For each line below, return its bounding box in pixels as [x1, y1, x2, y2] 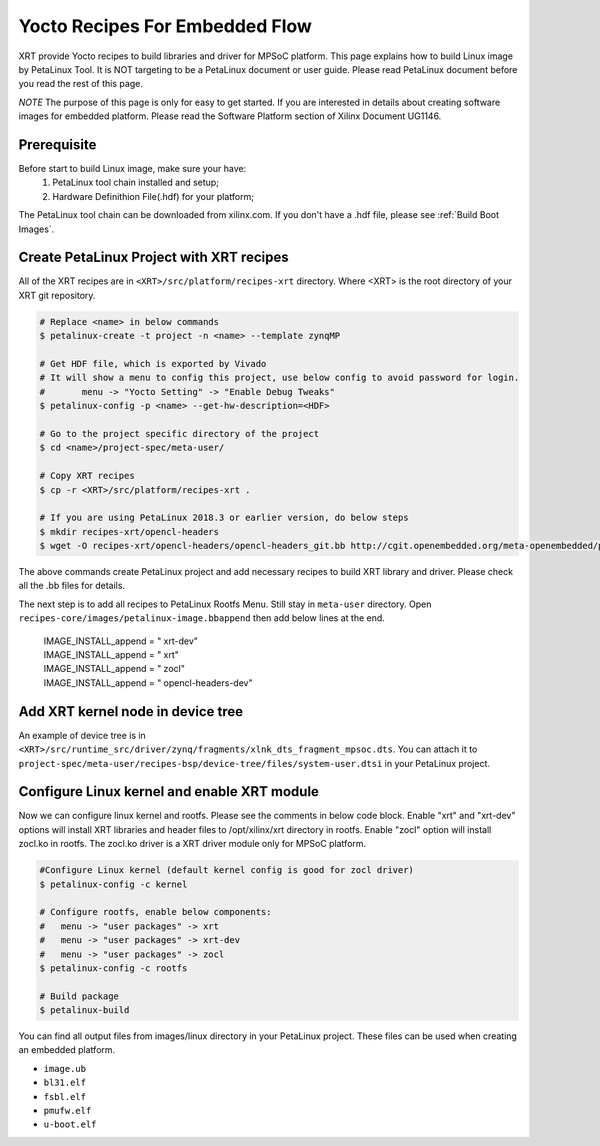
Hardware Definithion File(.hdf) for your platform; [52, 190, 255, 202]
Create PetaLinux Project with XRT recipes [18, 249, 289, 266]
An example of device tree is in [18, 729, 147, 741]
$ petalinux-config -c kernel [39, 878, 188, 890]
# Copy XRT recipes [39, 470, 135, 482]
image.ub [43, 1063, 87, 1074]
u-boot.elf [43, 1119, 97, 1130]
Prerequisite [18, 136, 97, 153]
